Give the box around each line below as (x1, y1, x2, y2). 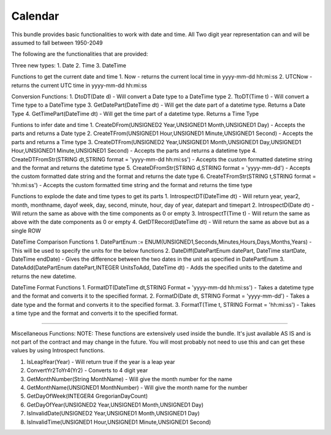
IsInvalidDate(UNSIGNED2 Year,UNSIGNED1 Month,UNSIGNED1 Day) (26, 410, 200, 417)
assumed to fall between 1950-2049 (11, 39, 104, 46)
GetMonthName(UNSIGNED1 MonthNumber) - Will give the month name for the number (26, 384, 248, 391)
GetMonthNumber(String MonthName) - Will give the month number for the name (26, 375, 232, 383)
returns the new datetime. (11, 272, 77, 280)
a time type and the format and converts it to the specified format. (11, 310, 178, 317)
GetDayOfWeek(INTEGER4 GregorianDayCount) (26, 393, 148, 400)
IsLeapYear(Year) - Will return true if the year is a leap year (26, 358, 175, 365)
